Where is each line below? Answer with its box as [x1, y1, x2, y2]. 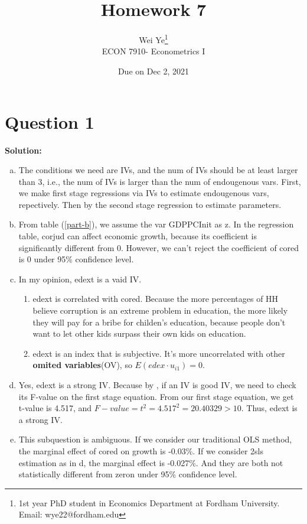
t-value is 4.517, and [18, 402, 92, 414]
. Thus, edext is [241, 402, 298, 414]
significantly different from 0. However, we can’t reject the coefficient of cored [18, 241, 299, 253]
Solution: [5, 144, 42, 156]
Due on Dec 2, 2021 [117, 64, 190, 77]
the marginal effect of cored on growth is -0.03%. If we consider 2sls [18, 444, 263, 457]
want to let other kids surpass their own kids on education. [32, 327, 246, 340]
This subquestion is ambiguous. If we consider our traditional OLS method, [18, 433, 292, 445]
